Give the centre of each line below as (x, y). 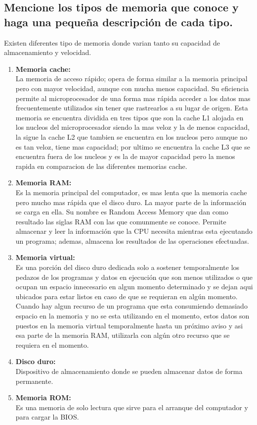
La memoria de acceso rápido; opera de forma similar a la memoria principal (131, 79)
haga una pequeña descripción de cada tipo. (118, 22)
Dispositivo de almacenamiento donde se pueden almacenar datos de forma (129, 371)
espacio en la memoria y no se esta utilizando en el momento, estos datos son (132, 316)
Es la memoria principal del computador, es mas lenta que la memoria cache (131, 192)
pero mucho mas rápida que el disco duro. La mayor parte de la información (131, 202)
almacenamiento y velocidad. (48, 52)
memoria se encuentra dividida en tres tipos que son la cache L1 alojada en (129, 117)
